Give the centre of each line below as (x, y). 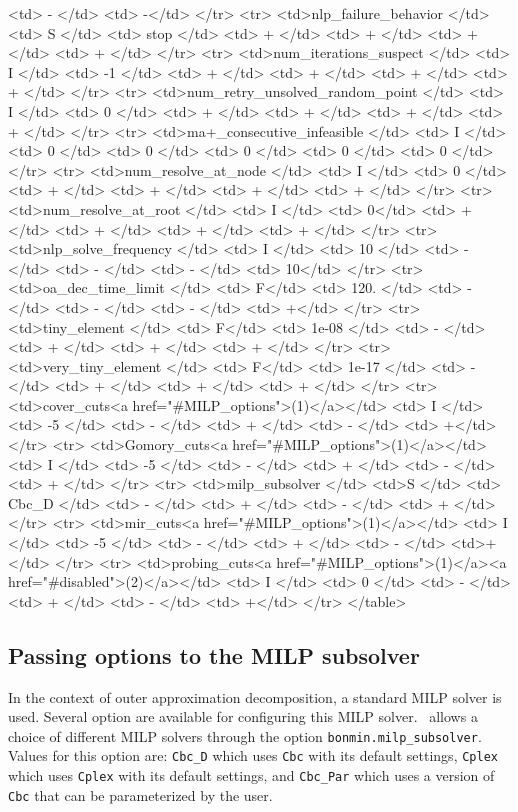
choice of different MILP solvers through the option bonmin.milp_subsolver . (245, 735)
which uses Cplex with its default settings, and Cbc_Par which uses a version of (251, 775)
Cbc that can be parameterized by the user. (140, 794)
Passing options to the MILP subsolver (214, 654)
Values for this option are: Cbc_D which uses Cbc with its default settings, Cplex (253, 755)
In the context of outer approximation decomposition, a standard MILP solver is (255, 696)
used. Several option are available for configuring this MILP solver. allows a (243, 716)
